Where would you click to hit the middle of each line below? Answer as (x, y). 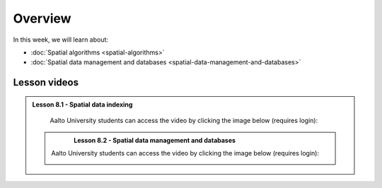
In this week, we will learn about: (61, 40)
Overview (42, 18)
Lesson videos (46, 82)
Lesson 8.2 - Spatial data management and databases (155, 140)
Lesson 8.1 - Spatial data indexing (82, 104)
